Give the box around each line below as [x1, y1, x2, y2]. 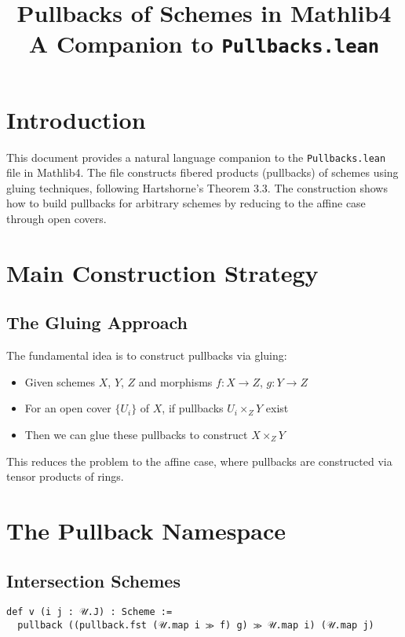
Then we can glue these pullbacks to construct [24, 426, 248, 443]
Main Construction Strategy [6, 256, 319, 288]
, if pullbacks [162, 400, 224, 416]
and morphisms [138, 373, 213, 390]
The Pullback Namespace [6, 514, 286, 546]
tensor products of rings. [6, 468, 124, 485]
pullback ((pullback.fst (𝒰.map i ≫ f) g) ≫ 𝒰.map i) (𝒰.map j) [17, 620, 374, 632]
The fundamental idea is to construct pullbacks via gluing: [6, 347, 287, 364]
